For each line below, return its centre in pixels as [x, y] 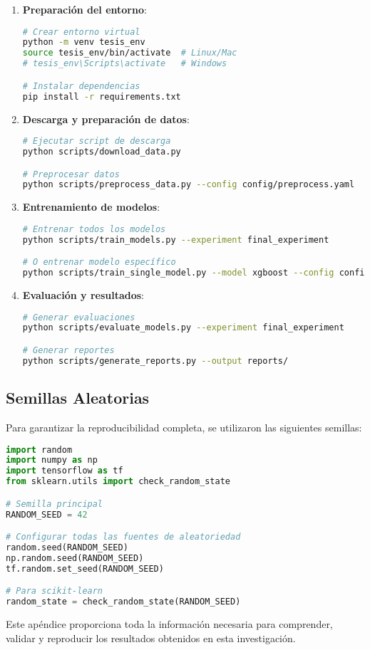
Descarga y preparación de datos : [106, 119]
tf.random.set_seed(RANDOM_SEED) [85, 568]
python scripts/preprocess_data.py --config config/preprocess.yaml [189, 185]
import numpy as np [52, 460]
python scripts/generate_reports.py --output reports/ [155, 361]
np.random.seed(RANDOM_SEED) [75, 558]
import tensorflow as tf [65, 471]
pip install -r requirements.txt [102, 96]
